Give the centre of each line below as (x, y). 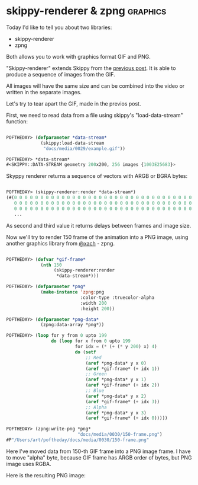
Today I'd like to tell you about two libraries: (59, 27)
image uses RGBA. (29, 464)
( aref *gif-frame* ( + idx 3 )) (123, 401)
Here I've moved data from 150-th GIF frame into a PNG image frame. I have (98, 451)
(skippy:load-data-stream (72, 143)
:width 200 (94, 303)
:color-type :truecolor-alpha (117, 298)
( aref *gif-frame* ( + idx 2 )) (123, 385)
